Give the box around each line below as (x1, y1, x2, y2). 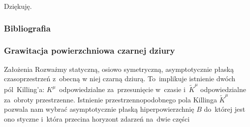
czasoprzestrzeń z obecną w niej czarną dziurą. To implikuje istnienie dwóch (4, 73, 236, 84)
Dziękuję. (4, 1, 32, 11)
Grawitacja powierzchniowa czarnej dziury (4, 44, 175, 57)
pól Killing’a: (4, 84, 45, 94)
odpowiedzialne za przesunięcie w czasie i (59, 84, 186, 94)
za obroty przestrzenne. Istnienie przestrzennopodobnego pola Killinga (4, 94, 217, 104)
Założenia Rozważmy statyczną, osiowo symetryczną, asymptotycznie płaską (4, 63, 234, 74)
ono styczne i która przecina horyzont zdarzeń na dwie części (4, 114, 190, 124)
